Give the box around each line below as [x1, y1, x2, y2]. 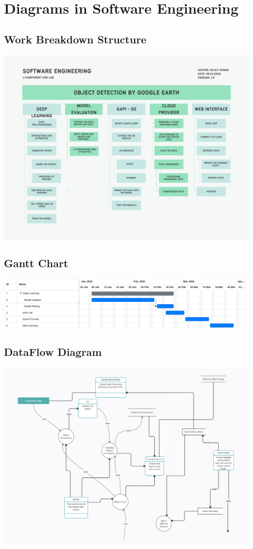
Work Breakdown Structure [4, 31, 146, 46]
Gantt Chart [4, 255, 69, 270]
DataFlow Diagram [4, 344, 102, 359]
